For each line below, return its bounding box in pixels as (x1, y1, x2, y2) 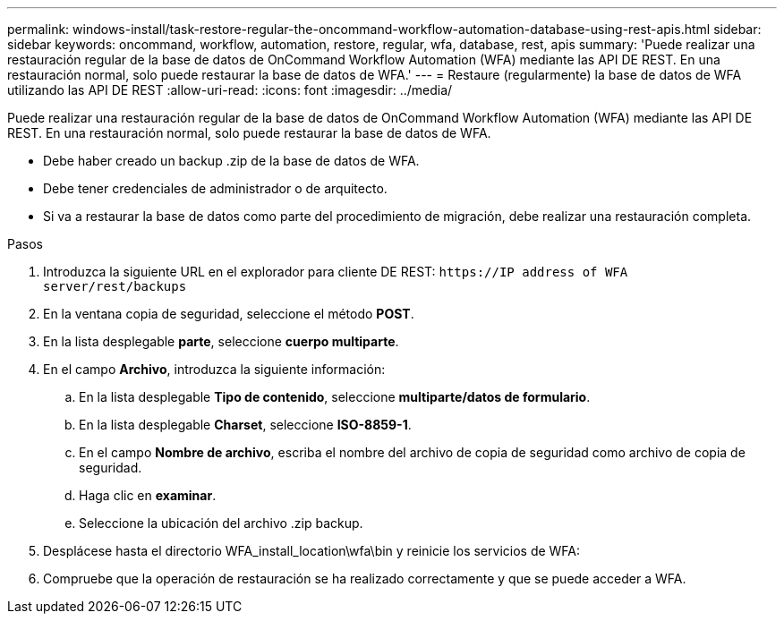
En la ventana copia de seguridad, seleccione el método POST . (43, 306, 414, 321)
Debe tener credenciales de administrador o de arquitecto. (43, 181, 388, 196)
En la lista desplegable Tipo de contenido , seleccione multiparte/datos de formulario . (79, 389, 591, 404)
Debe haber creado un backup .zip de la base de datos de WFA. (43, 153, 420, 168)
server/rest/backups (43, 279, 187, 293)
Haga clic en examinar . (79, 488, 217, 503)
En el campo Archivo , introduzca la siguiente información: (43, 362, 386, 377)
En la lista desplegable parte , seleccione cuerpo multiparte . (43, 334, 399, 349)
